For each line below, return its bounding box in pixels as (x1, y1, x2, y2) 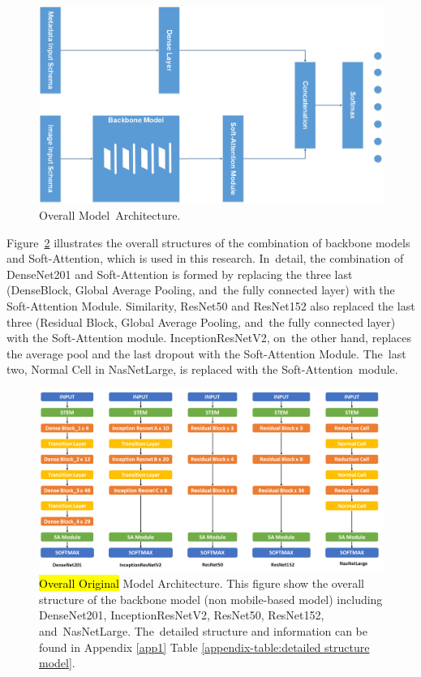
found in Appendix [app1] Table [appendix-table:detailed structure (39, 638, 370, 655)
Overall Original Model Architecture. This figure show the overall (39, 575, 364, 592)
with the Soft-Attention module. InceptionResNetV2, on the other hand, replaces (6, 329, 411, 346)
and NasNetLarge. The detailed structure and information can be (39, 623, 367, 640)
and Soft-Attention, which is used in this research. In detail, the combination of (6, 250, 404, 267)
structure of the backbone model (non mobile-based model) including (39, 590, 383, 607)
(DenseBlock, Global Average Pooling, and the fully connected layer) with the (6, 281, 395, 298)
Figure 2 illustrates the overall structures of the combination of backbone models (6, 234, 410, 251)
